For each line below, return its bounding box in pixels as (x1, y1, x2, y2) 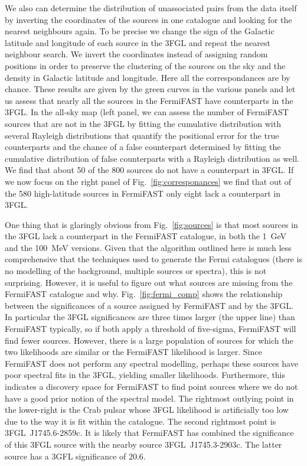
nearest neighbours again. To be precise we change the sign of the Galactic (5, 25, 275, 37)
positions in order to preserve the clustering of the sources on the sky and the (5, 59, 286, 71)
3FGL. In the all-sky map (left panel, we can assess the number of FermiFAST (5, 106, 289, 118)
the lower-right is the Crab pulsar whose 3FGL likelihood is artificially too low (5, 403, 289, 416)
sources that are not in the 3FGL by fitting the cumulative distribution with (5, 117, 281, 129)
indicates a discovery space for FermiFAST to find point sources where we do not (5, 380, 298, 392)
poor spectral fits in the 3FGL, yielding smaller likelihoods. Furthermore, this (5, 369, 286, 381)
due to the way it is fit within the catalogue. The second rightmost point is (5, 415, 276, 427)
